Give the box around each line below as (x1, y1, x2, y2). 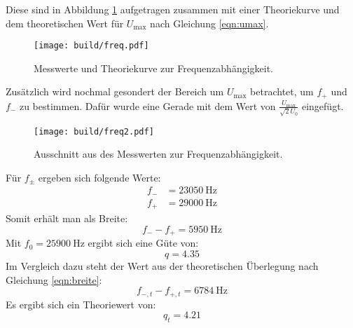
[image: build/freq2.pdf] (34, 126, 154, 137)
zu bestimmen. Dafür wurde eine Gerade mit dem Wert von (19, 98, 276, 113)
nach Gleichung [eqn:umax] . (150, 15, 269, 30)
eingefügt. (301, 98, 344, 113)
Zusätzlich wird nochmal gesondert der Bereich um (6, 84, 224, 99)
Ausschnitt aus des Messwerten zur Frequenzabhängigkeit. (34, 146, 283, 161)
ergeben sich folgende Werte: (38, 170, 161, 184)
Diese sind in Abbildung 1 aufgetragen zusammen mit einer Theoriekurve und (6, 2, 340, 16)
